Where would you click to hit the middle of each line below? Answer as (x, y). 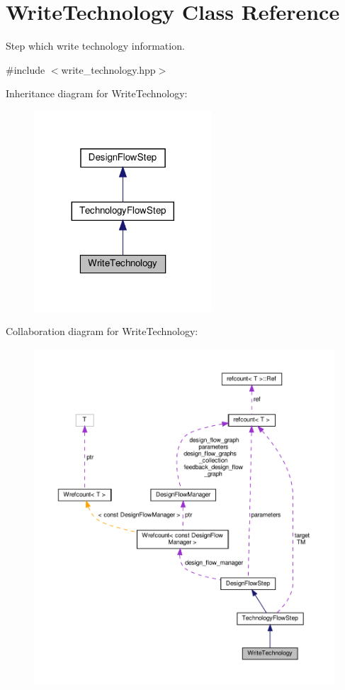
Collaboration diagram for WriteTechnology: (102, 331)
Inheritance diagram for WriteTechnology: (97, 93)
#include (26, 69)
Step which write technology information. (95, 46)
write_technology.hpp (108, 69)
